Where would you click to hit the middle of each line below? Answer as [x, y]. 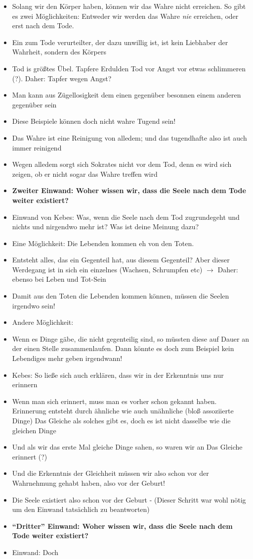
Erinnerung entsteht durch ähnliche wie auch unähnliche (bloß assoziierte [123, 411]
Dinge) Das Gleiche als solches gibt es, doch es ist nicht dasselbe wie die [121, 420]
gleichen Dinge [34, 430]
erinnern [25, 384]
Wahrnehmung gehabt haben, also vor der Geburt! [88, 483]
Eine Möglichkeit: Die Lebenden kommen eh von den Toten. [103, 243]
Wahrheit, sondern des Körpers [59, 52]
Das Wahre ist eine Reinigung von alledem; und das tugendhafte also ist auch [129, 137]
